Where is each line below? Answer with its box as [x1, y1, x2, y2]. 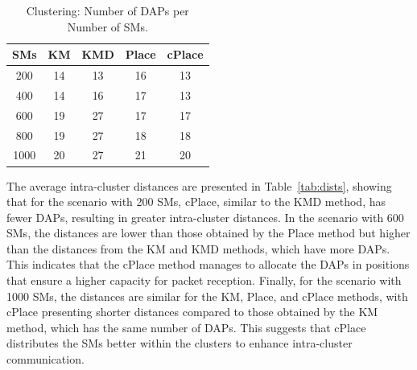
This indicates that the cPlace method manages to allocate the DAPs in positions [6, 256, 410, 273]
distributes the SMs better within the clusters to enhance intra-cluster [6, 335, 353, 351]
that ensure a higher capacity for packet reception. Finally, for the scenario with [6, 272, 402, 289]
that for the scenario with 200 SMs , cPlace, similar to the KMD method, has [6, 193, 386, 210]
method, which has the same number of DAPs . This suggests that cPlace [6, 319, 366, 335]
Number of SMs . [67, 18, 148, 35]
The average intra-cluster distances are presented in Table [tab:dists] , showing [6, 177, 392, 194]
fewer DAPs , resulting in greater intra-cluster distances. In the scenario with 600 [6, 208, 404, 225]
